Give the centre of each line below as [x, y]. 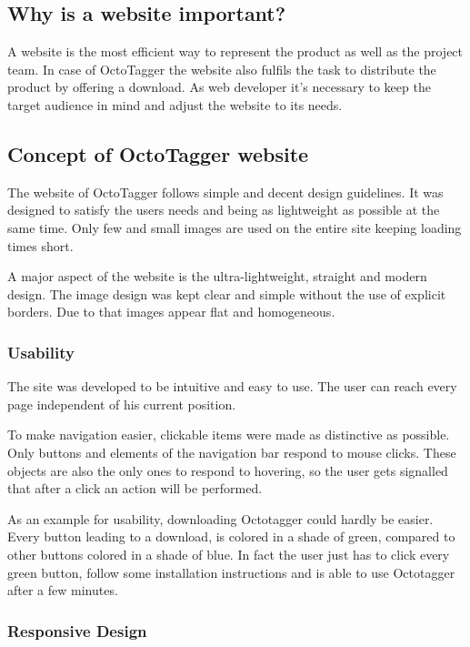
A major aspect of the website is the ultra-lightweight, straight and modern [217, 276]
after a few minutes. [63, 590]
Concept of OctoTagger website [158, 153]
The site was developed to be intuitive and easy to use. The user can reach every [232, 386]
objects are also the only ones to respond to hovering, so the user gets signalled [228, 470]
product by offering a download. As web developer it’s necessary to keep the [219, 87]
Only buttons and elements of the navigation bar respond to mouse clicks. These [232, 452]
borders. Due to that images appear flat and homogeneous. [171, 312]
